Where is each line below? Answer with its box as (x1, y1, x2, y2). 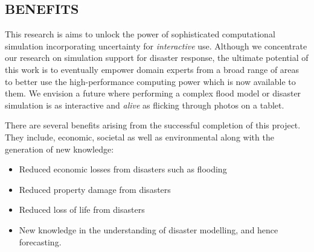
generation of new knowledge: (5, 142, 114, 155)
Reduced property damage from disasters (19, 183, 171, 195)
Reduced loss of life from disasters (19, 203, 145, 216)
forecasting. (19, 235, 62, 248)
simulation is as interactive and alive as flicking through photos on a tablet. (5, 98, 284, 111)
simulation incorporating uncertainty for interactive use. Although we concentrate (5, 39, 307, 52)
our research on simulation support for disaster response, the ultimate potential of (5, 51, 309, 64)
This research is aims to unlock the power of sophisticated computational (5, 28, 275, 40)
